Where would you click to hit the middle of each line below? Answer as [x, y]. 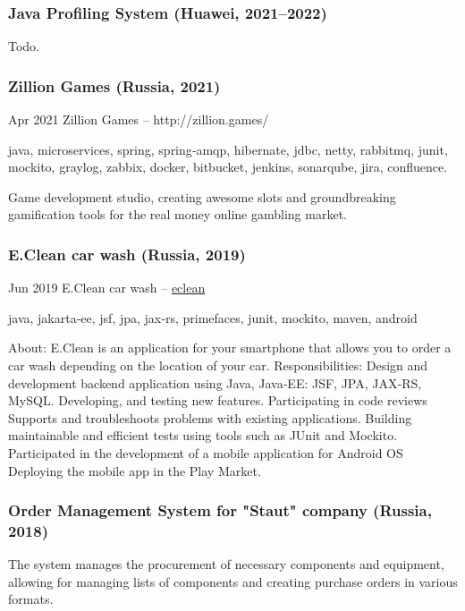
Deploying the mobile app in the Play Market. [135, 470]
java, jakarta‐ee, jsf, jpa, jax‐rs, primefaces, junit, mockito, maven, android [213, 317]
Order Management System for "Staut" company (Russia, [220, 510]
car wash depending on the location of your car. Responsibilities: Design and [218, 365]
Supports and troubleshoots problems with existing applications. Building [210, 417]
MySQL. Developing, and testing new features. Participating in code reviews [218, 400]
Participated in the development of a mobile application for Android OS [206, 452]
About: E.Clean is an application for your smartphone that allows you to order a [230, 348]
